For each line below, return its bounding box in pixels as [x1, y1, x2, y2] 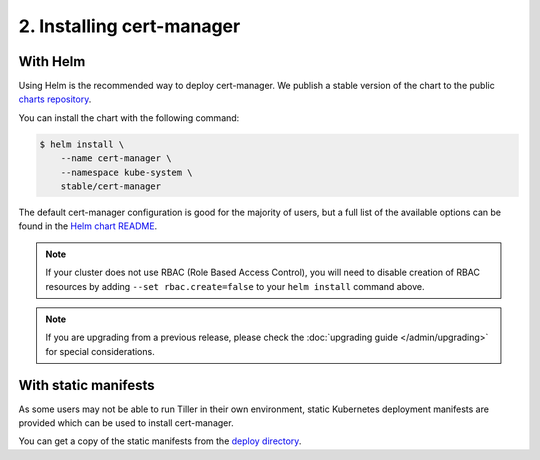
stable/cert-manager [60, 181, 162, 192]
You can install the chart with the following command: [18, 111, 240, 124]
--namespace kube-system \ [60, 166, 194, 178]
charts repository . [18, 93, 92, 105]
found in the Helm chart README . [18, 220, 158, 232]
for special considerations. [45, 345, 155, 357]
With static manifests [18, 376, 155, 394]
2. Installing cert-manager [18, 15, 241, 37]
